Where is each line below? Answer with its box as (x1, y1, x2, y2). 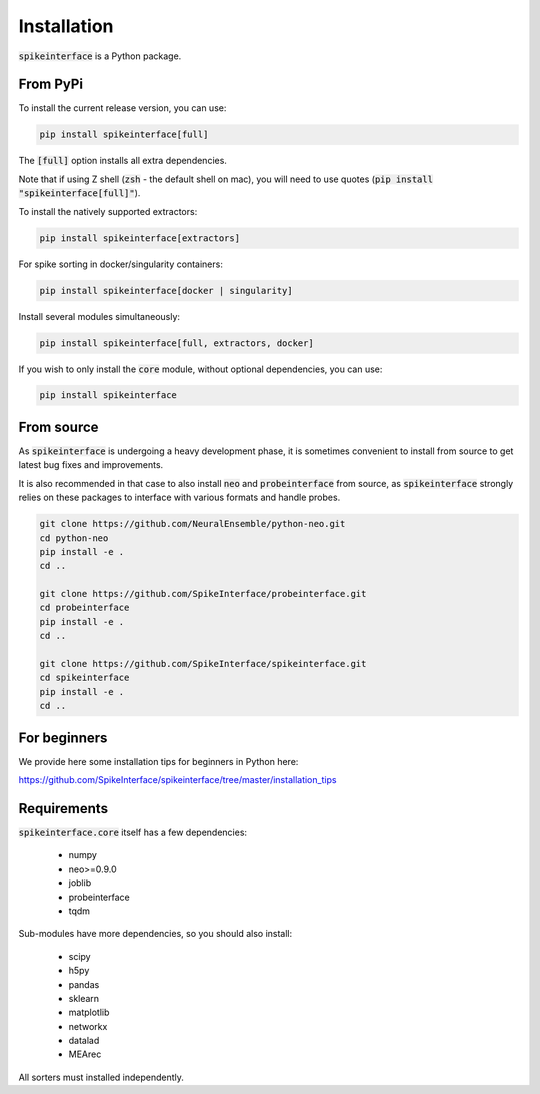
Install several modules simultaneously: (18, 310, 180, 322)
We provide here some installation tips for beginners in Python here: (18, 755, 299, 767)
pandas (68, 978, 100, 990)
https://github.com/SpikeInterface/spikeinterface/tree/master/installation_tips (18, 774, 337, 786)
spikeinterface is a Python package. (18, 50, 182, 62)
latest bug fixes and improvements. (18, 459, 164, 471)
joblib (68, 877, 92, 889)
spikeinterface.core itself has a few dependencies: (18, 826, 248, 839)
